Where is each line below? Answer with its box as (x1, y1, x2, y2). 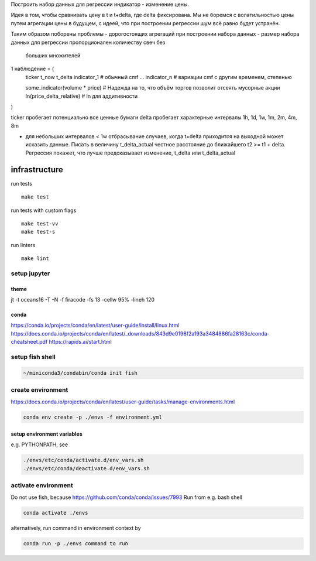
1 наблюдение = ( (11, 65, 54, 73)
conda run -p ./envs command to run (23, 540, 129, 547)
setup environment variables (11, 430, 83, 437)
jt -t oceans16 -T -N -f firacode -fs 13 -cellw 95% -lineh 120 (11, 296, 155, 303)
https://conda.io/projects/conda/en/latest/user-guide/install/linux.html (11, 322, 180, 329)
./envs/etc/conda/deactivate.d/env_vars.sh (23, 465, 150, 471)
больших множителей (25, 52, 81, 59)
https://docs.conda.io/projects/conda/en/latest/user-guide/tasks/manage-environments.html (11, 398, 235, 405)
